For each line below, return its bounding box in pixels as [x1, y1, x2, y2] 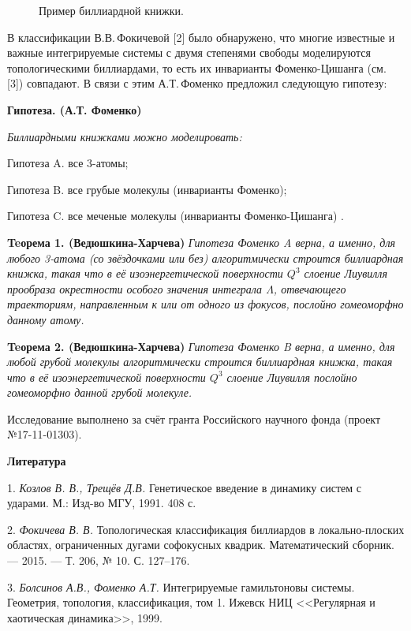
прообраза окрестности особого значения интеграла [7, 280, 263, 297]
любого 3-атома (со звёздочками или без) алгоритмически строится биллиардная [7, 249, 404, 266]
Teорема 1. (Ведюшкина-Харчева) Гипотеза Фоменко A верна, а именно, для [7, 233, 396, 250]
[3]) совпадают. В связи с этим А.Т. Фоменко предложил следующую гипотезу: [7, 75, 387, 91]
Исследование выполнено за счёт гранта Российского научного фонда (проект [7, 410, 381, 427]
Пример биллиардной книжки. [39, 2, 184, 18]
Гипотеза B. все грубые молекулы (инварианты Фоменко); [7, 181, 287, 197]
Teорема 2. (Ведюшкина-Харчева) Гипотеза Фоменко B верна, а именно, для [7, 338, 395, 354]
